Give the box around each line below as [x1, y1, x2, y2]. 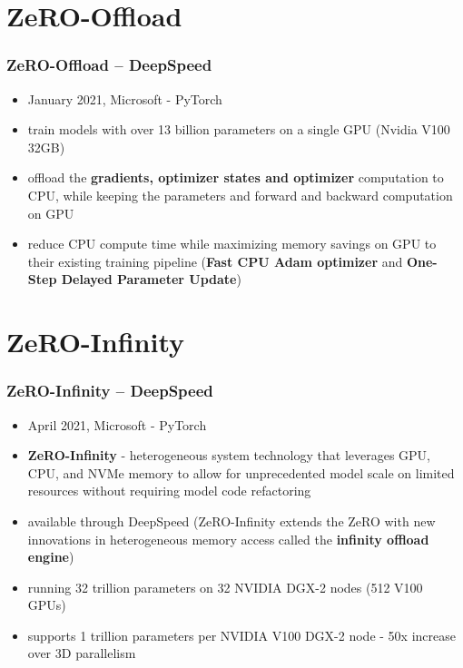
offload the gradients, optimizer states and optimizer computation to [27, 168, 444, 187]
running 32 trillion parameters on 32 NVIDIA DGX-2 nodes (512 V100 [27, 577, 423, 596]
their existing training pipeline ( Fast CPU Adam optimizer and [27, 251, 403, 270]
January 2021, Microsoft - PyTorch [27, 89, 222, 108]
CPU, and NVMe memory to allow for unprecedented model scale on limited [27, 463, 455, 482]
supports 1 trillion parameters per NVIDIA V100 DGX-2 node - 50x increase [27, 625, 456, 644]
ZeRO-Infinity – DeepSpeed [6, 379, 213, 402]
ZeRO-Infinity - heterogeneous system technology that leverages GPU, [27, 446, 431, 465]
